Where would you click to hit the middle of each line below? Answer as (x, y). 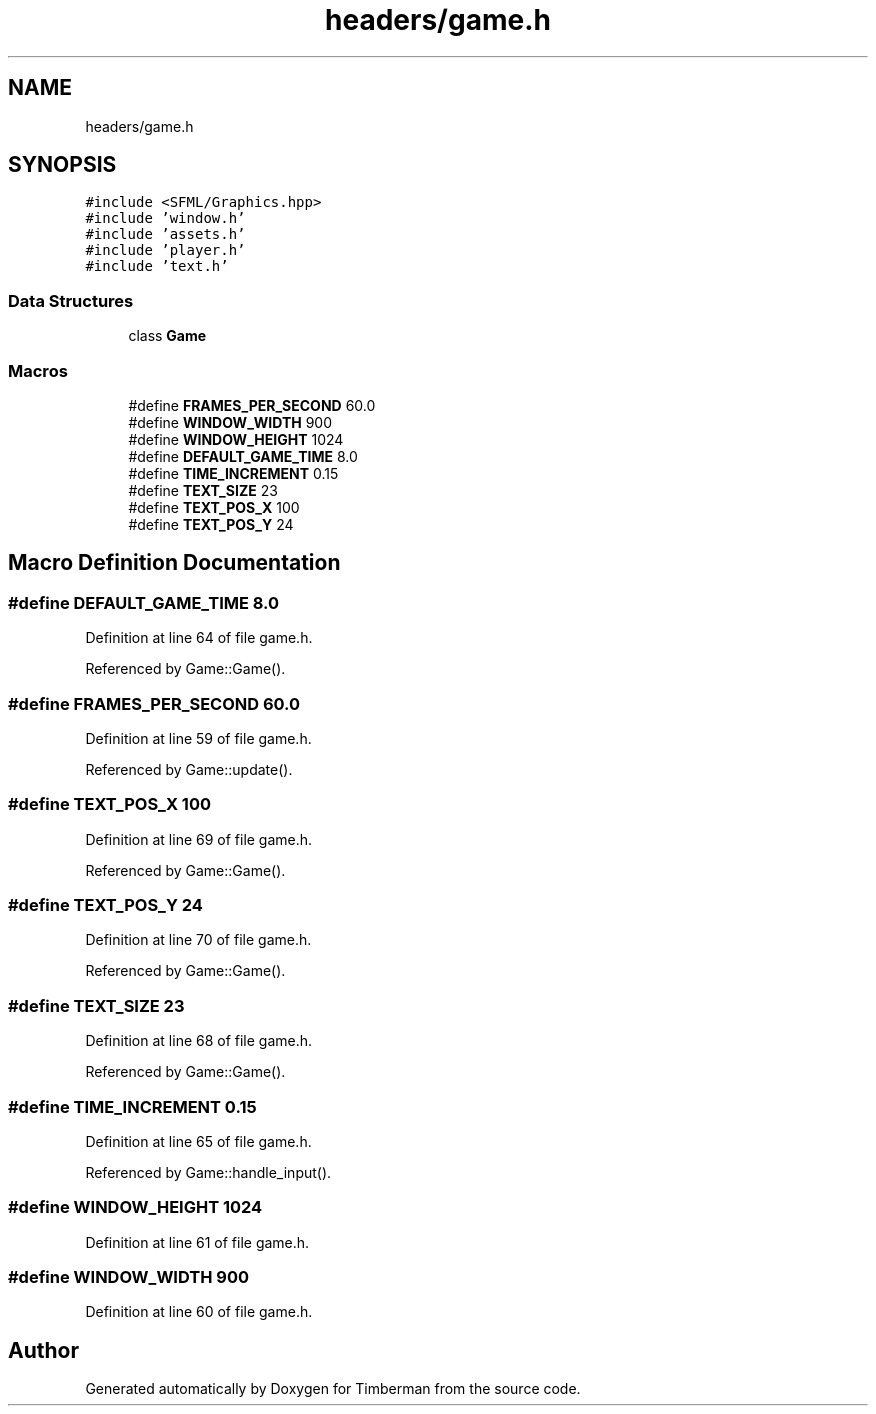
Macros (38, 370)
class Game (167, 336)
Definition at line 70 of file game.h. (198, 940)
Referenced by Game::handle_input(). (208, 1172)
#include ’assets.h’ (165, 234)
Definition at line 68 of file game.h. (199, 1041)
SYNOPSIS (62, 165)
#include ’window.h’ (165, 218)
